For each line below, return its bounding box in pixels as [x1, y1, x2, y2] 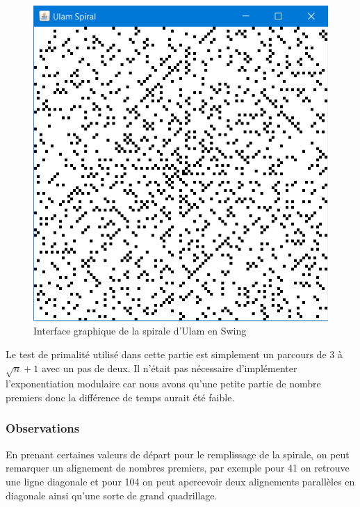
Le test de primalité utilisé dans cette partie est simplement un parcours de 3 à [6, 346, 343, 361]
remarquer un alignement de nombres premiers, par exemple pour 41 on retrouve [6, 460, 350, 475]
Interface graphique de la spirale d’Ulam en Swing [33, 323, 247, 338]
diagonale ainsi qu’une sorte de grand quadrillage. [6, 488, 218, 502]
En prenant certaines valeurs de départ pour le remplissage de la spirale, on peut [6, 446, 350, 461]
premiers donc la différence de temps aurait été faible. [6, 389, 235, 404]
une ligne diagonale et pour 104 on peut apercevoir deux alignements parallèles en [6, 474, 355, 488]
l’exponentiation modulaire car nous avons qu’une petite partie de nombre [6, 376, 321, 391]
